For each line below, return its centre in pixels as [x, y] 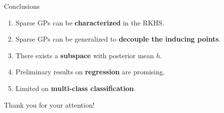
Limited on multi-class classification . [76, 88]
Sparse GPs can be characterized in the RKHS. [90, 22]
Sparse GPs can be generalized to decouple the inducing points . [118, 39]
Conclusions [22, 6]
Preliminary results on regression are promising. [90, 72]
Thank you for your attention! [49, 104]
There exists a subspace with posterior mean [85, 55]
